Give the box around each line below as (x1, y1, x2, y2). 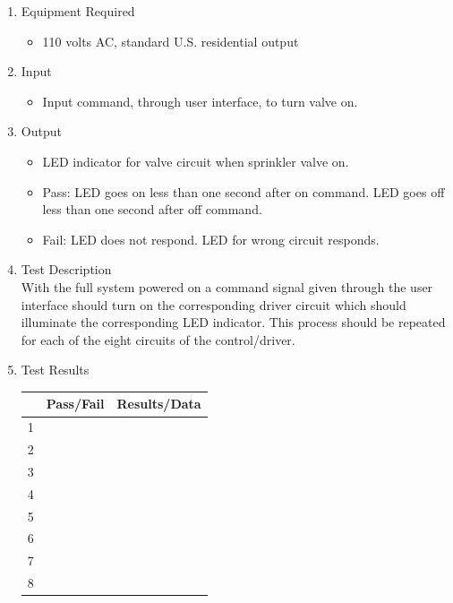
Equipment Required (21, 2, 135, 20)
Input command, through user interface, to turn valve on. (42, 91, 358, 110)
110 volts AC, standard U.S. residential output (42, 31, 299, 50)
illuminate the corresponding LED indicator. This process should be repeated (21, 313, 446, 332)
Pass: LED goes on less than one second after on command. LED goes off (42, 182, 445, 201)
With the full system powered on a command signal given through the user (21, 277, 433, 296)
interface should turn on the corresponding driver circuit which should (21, 295, 406, 314)
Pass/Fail (46, 394, 105, 413)
